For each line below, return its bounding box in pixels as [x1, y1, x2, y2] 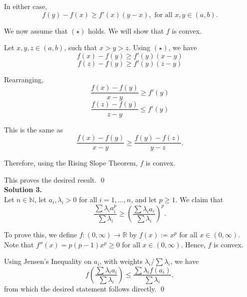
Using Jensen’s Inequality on [4, 256, 92, 266]
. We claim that [175, 194, 223, 204]
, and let [130, 194, 157, 204]
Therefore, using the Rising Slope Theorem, [4, 158, 138, 168]
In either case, [4, 1, 47, 11]
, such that [64, 42, 97, 53]
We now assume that [4, 25, 68, 36]
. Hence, [180, 239, 206, 249]
